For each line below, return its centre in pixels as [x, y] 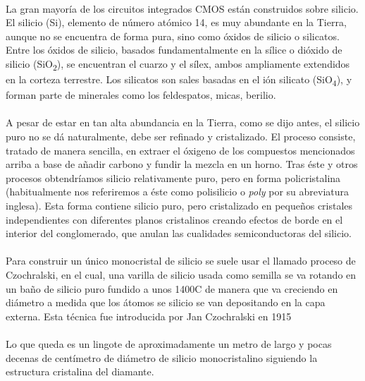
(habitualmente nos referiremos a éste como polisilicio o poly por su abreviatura [177, 192]
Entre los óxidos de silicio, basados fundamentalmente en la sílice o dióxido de [174, 50]
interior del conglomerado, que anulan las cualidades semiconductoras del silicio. [179, 233]
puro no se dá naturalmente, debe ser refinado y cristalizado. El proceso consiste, [181, 136]
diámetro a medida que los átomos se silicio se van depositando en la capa [166, 302]
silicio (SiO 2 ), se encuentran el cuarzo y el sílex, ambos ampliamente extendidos [178, 64]
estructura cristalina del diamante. [80, 371]
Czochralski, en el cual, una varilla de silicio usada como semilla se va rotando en [181, 274]
